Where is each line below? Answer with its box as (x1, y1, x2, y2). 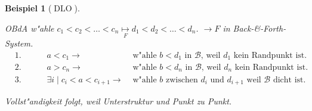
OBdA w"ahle (5, 21, 54, 34)
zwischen (165, 75, 198, 84)
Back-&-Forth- (233, 21, 286, 34)
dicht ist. (273, 75, 306, 84)
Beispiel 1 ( (5, 2, 52, 14)
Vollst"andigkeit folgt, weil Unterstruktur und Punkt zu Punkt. (5, 94, 232, 107)
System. (5, 36, 33, 49)
